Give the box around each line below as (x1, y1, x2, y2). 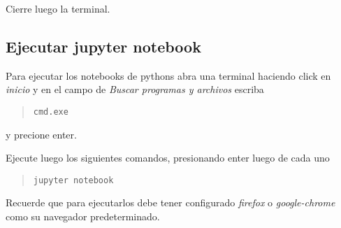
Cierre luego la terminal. (6, 1, 110, 15)
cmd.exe (33, 106, 68, 117)
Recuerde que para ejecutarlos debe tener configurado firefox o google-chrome (6, 195, 335, 210)
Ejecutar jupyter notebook (6, 35, 201, 57)
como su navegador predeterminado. (6, 209, 160, 224)
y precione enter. (6, 127, 77, 141)
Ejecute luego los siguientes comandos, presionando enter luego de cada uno (6, 150, 330, 165)
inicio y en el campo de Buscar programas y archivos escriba (6, 82, 264, 97)
